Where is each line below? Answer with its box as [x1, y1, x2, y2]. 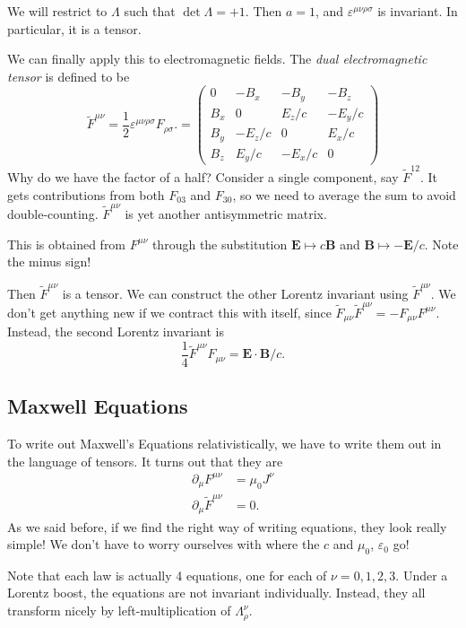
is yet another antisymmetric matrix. [125, 205, 327, 222]
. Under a [395, 565, 448, 584]
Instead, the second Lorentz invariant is [7, 322, 224, 341]
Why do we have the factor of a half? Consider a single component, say [7, 168, 399, 187]
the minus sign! [7, 252, 91, 271]
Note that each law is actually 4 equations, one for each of [7, 565, 327, 584]
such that [124, 2, 176, 20]
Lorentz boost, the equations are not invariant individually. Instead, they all [7, 583, 426, 602]
